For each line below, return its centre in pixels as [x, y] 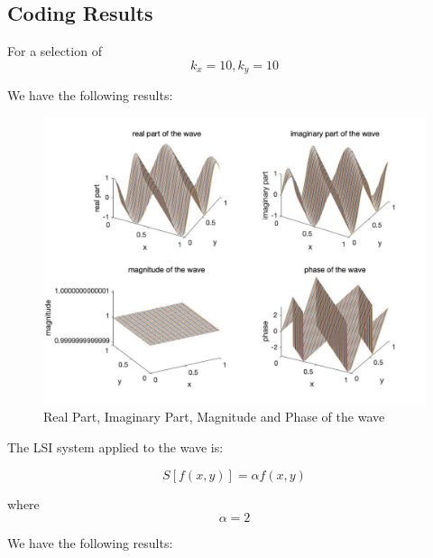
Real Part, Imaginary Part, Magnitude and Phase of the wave [214, 417]
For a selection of [55, 51]
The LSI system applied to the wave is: [115, 447]
